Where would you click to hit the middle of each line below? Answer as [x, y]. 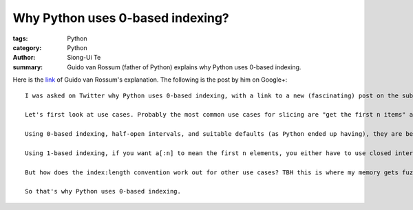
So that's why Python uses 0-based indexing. [103, 191]
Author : [24, 58]
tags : [20, 38]
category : [27, 47]
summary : [28, 67]
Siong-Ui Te [84, 58]
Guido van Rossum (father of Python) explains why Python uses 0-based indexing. [184, 67]
